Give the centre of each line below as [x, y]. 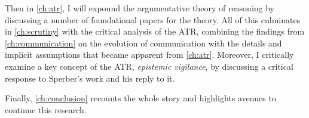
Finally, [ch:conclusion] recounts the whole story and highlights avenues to [140, 98]
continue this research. [46, 109]
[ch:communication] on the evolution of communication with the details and [143, 43]
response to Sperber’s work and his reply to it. [90, 78]
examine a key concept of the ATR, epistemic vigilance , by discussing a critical [149, 66]
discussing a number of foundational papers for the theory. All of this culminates [153, 19]
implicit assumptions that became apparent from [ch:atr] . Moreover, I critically [149, 55]
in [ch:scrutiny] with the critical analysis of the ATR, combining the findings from [155, 31]
